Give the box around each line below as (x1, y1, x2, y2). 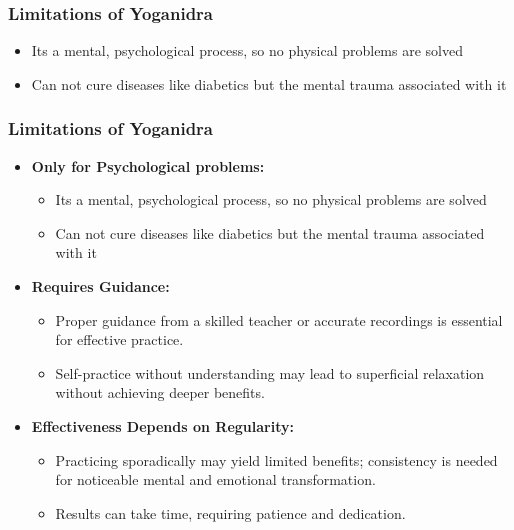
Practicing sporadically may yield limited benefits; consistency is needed (55, 449, 498, 470)
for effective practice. (55, 329, 184, 350)
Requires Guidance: (31, 276, 170, 296)
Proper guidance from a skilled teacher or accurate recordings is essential (55, 309, 503, 330)
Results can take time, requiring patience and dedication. (55, 502, 406, 523)
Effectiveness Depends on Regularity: (31, 415, 294, 436)
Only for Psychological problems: (31, 155, 265, 176)
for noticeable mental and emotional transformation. (55, 469, 376, 490)
